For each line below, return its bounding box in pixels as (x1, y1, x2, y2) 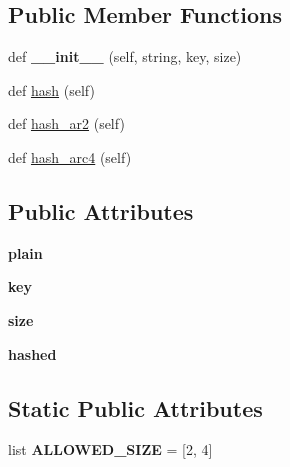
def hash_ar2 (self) (8, 113, 125, 134)
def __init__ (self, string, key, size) (8, 46, 242, 67)
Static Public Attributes (8, 392, 263, 423)
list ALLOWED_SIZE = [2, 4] (8, 439, 213, 460)
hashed (8, 343, 57, 364)
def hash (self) (8, 79, 95, 100)
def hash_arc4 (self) (8, 146, 132, 167)
